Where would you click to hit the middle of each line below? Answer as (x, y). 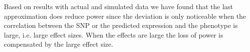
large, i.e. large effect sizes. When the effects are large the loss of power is (114, 34)
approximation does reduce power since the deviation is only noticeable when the (125, 16)
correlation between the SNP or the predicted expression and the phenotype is (121, 25)
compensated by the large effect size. (59, 44)
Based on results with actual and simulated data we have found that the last (118, 6)
